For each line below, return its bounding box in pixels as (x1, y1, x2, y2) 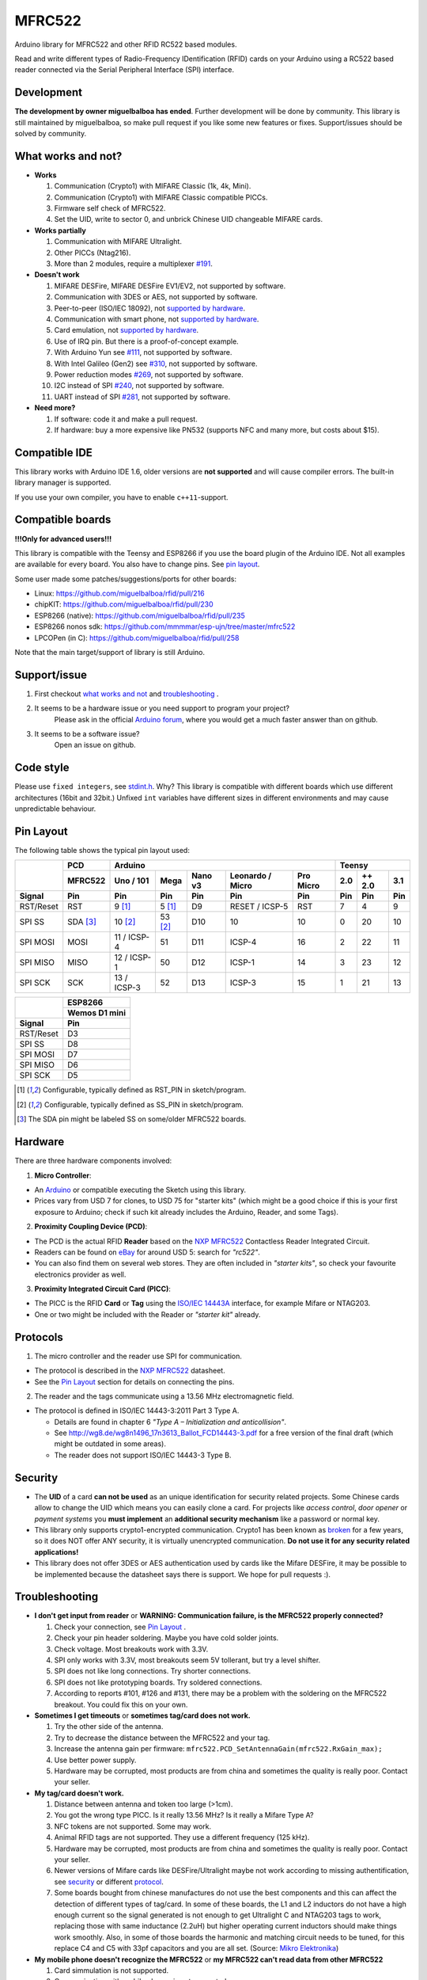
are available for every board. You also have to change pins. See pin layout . (14, 559, 260, 569)
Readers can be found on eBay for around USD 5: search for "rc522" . (34, 1247, 260, 1257)
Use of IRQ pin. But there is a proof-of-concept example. (54, 337, 239, 346)
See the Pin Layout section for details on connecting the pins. (34, 1376, 235, 1386)
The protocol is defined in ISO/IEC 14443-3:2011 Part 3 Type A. (34, 1406, 240, 1415)
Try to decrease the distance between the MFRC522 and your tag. (54, 1733, 270, 1742)
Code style (14, 761, 70, 775)
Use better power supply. (54, 1755, 137, 1765)
